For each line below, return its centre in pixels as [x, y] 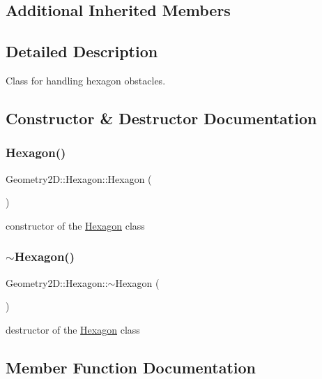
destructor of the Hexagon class [73, 329]
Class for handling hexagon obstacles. [86, 80]
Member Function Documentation [131, 367]
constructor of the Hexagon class [75, 225]
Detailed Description [82, 51]
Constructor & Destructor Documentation [161, 118]
